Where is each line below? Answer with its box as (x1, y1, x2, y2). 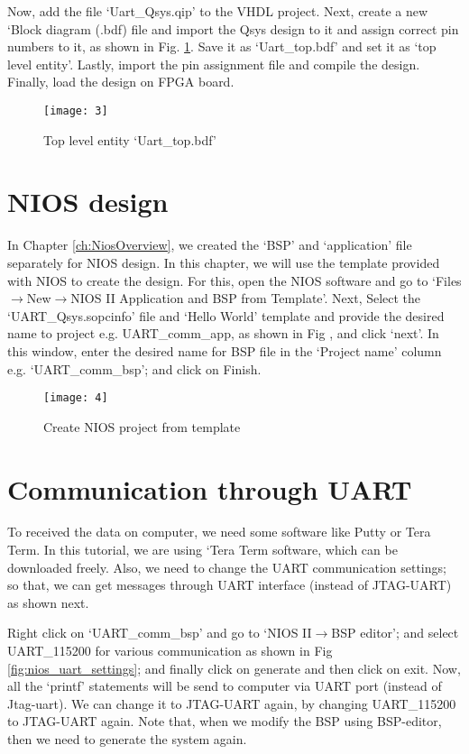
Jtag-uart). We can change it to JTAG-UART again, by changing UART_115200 (7, 694, 456, 713)
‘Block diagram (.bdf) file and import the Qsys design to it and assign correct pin (7, 19, 459, 38)
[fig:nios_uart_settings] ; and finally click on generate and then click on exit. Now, (7, 658, 461, 677)
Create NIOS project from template (43, 417, 241, 436)
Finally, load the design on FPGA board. (7, 72, 234, 91)
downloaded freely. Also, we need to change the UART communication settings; (7, 557, 446, 576)
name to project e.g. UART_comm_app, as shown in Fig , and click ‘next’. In (7, 324, 439, 343)
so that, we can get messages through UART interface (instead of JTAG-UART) (7, 575, 452, 594)
